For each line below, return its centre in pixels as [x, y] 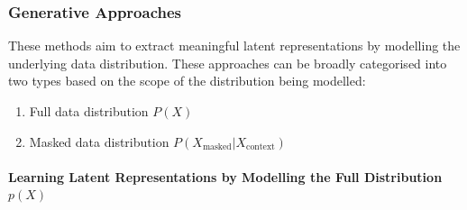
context [261, 147]
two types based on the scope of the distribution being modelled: [187, 81]
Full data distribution [89, 111]
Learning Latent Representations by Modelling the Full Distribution [225, 176]
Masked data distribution [99, 141]
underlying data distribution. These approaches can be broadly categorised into [228, 63]
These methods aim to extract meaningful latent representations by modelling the [234, 46]
